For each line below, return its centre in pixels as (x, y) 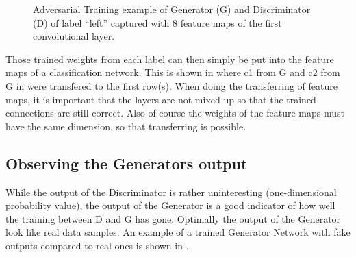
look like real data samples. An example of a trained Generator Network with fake (178, 232)
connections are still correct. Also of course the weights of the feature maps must (175, 113)
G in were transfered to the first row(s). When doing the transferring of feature (171, 85)
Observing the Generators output (127, 163)
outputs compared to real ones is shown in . (97, 245)
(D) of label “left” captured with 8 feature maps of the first (157, 22)
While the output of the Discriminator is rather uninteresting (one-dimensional (171, 192)
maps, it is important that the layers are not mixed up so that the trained (161, 99)
